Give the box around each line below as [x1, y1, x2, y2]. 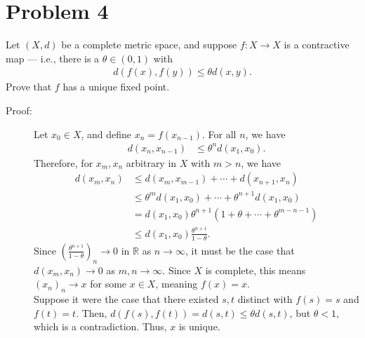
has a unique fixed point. [62, 79, 170, 94]
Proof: [6, 102, 32, 117]
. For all [202, 126, 237, 141]
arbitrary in [126, 155, 177, 170]
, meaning [155, 276, 198, 291]
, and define [81, 126, 132, 141]
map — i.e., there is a [6, 50, 100, 65]
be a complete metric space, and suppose [61, 37, 237, 52]
